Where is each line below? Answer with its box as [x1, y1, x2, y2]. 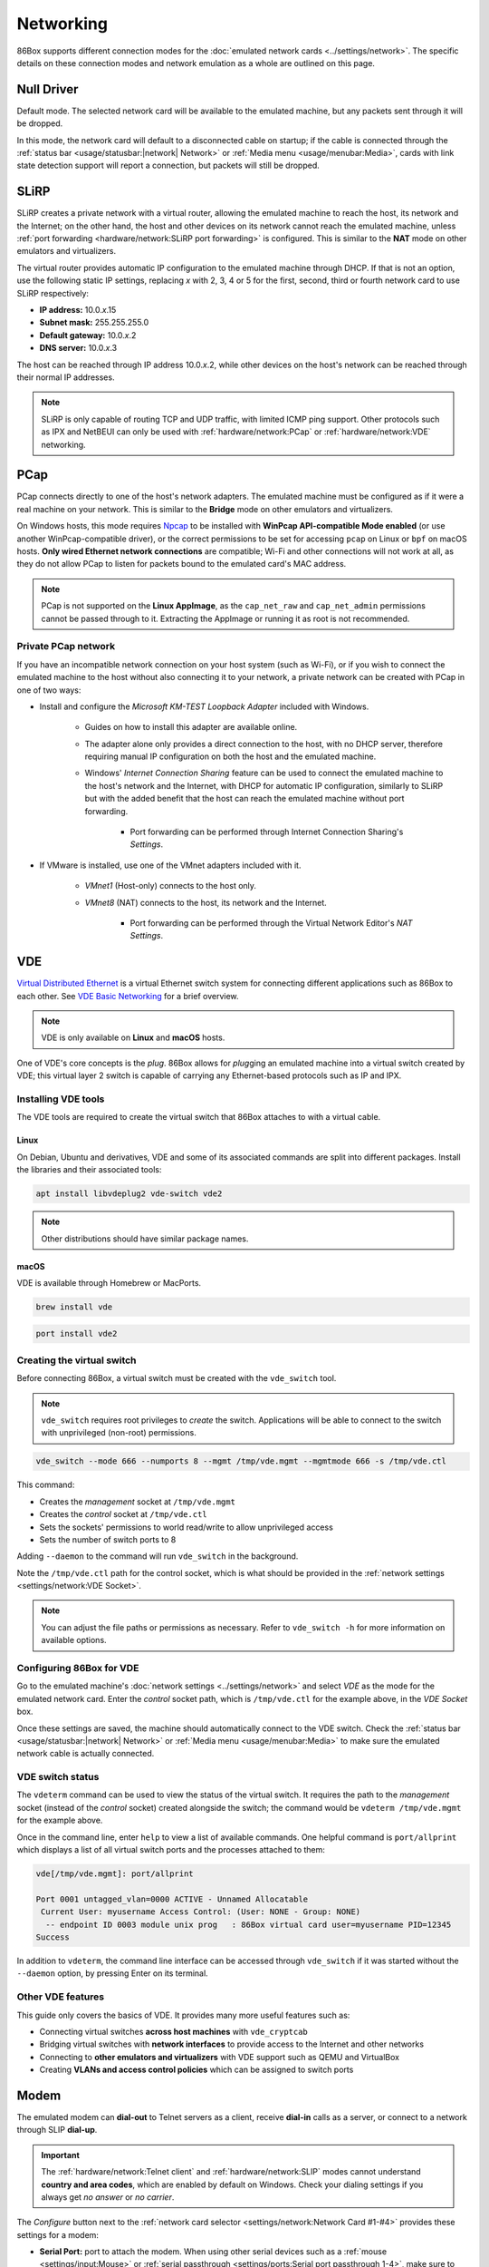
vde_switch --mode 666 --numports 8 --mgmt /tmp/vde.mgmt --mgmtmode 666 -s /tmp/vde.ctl [35, 1456, 447, 1466]
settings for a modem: [16, 2229, 100, 2240]
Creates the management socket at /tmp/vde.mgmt [39, 1496, 235, 1507]
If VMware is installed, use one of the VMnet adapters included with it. [39, 860, 302, 871]
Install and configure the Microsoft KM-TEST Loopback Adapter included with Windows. [39, 701, 369, 712]
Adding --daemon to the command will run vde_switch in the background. [16, 1551, 299, 1562]
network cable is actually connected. [16, 1748, 155, 1759]
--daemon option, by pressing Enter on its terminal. [16, 1968, 208, 1979]
